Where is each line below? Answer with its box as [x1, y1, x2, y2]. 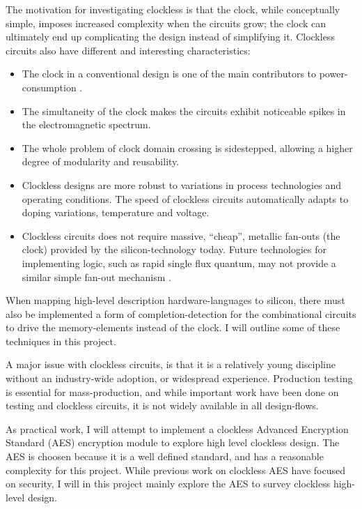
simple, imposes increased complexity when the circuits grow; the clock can [6, 15, 326, 30]
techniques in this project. [6, 333, 116, 348]
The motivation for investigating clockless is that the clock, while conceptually [6, 2, 340, 16]
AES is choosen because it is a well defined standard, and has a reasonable [6, 449, 324, 464]
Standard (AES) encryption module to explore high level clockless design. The [6, 435, 340, 450]
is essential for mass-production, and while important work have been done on [6, 384, 339, 399]
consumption [22, 79, 77, 94]
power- [319, 66, 348, 81]
